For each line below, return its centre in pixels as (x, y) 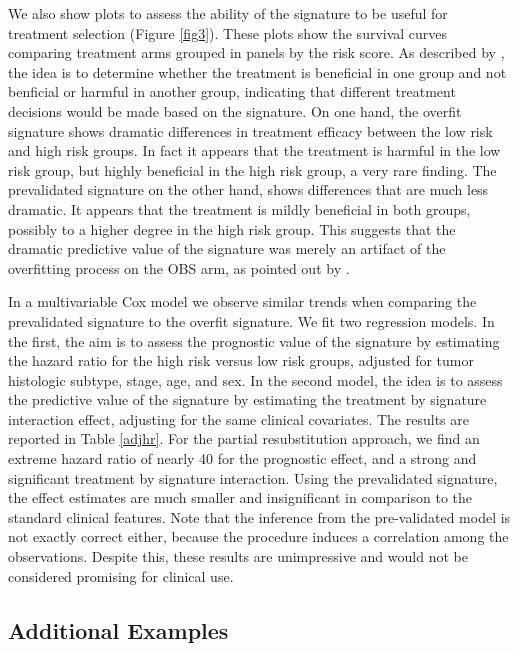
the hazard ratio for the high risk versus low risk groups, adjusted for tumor (241, 360)
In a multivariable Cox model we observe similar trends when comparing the (242, 301)
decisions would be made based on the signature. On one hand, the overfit (235, 110)
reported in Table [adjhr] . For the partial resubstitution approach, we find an (244, 438)
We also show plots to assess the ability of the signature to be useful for (228, 13)
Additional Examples (118, 629)
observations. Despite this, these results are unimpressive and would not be (238, 556)
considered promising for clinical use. (121, 575)
